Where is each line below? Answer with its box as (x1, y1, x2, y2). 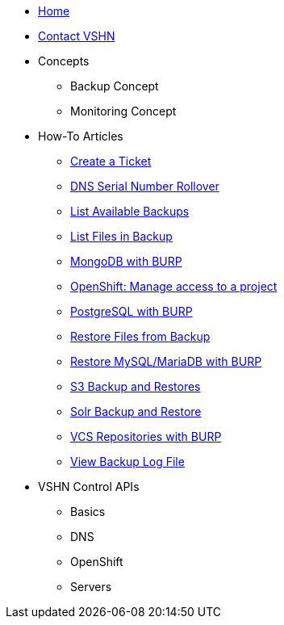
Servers (70, 580, 112, 594)
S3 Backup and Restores (70, 380, 201, 393)
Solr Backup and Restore (70, 405, 202, 418)
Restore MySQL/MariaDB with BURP (70, 354, 262, 368)
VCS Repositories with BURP (70, 430, 222, 443)
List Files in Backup (70, 229, 173, 243)
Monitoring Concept (70, 104, 177, 118)
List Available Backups (70, 204, 190, 218)
